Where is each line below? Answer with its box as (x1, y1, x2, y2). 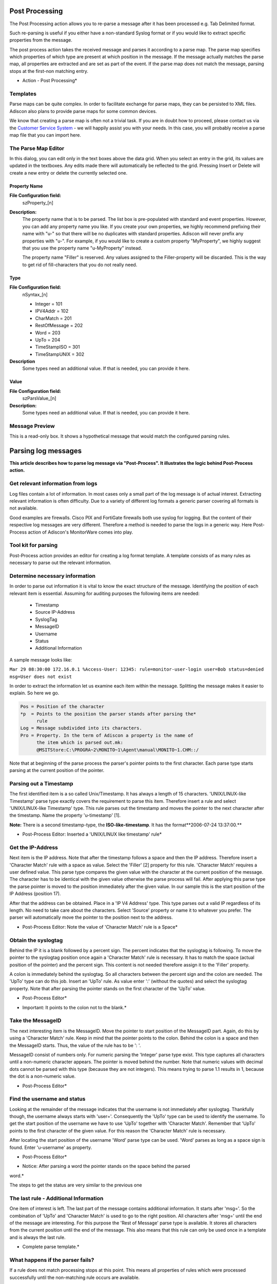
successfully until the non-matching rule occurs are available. (9, 1274, 140, 1280)
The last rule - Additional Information (9, 1195, 104, 1202)
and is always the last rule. (9, 1234, 66, 1240)
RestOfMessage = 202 (35, 323, 83, 329)
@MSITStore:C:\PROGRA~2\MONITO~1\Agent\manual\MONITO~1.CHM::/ (36, 747, 199, 752)
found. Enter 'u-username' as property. (9, 1144, 92, 1150)
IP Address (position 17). (9, 891, 61, 897)
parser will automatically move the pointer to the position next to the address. (9, 914, 173, 920)
